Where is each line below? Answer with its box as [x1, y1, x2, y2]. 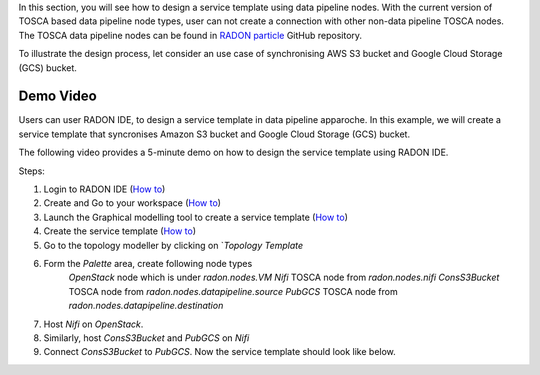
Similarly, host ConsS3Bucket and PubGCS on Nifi [43, 331, 250, 344]
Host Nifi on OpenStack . [43, 318, 144, 330]
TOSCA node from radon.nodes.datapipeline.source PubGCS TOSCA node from [68, 285, 399, 297]
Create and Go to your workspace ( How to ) [43, 197, 222, 209]
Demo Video [18, 88, 97, 105]
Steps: [18, 165, 45, 177]
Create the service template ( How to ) [43, 225, 197, 237]
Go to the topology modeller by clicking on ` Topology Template [43, 239, 304, 251]
